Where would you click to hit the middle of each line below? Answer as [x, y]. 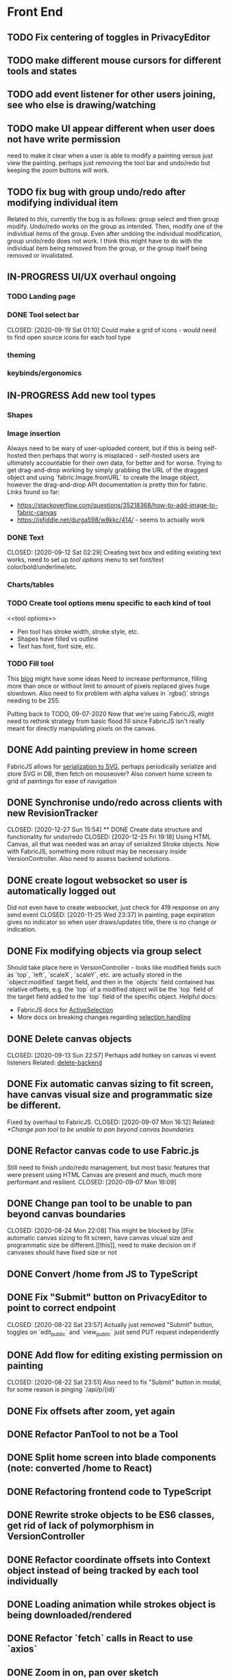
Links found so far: [34, 492]
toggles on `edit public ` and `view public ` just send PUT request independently [113, 1332]
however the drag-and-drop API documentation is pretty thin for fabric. [107, 485]
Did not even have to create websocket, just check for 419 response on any [113, 908]
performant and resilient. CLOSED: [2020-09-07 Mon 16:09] [92, 1182]
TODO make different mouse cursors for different [114, 60]
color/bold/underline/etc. [42, 567]
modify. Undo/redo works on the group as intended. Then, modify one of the [115, 226]
